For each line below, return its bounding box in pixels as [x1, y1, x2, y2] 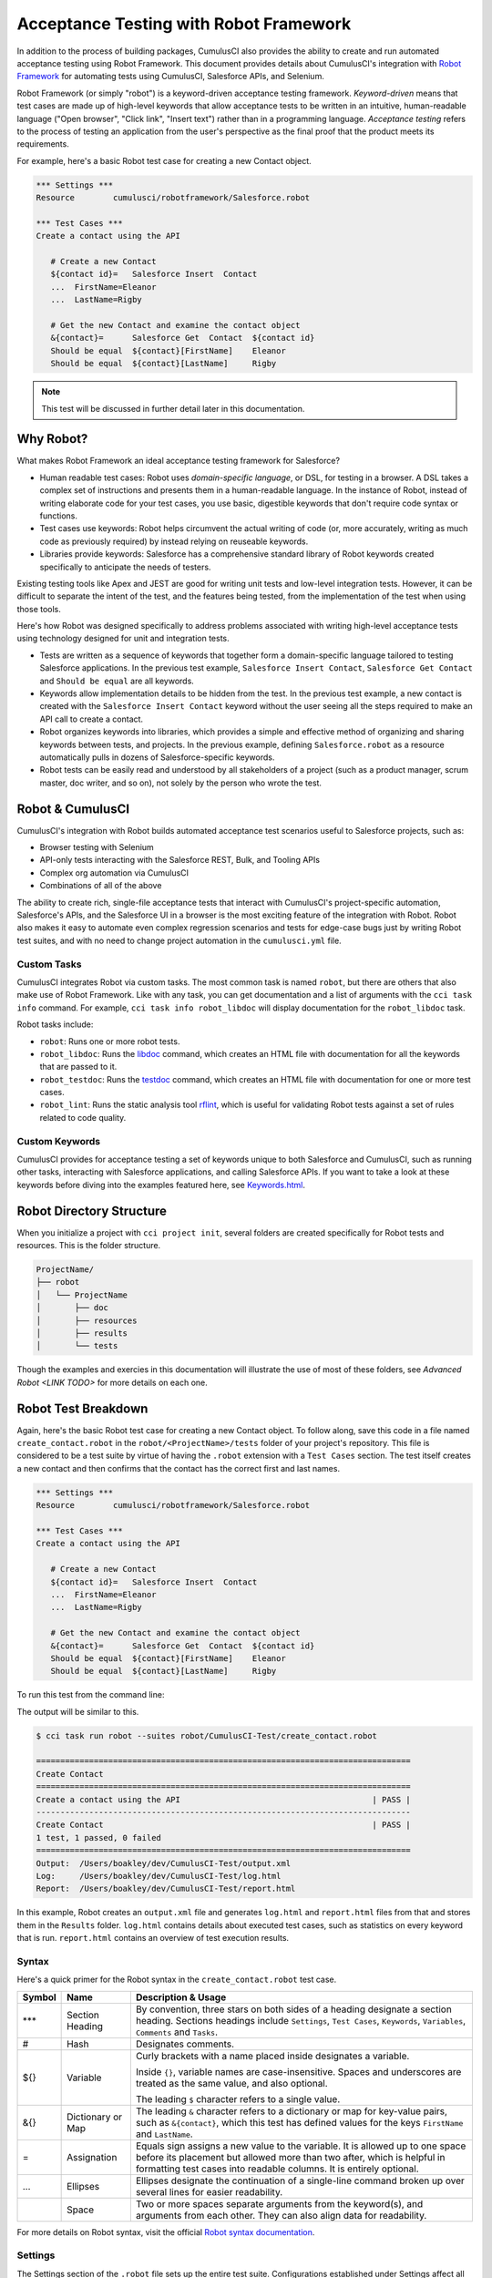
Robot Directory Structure [16, 1203, 168, 1218]
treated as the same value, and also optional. [135, 2077, 328, 2089]
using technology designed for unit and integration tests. [16, 633, 230, 644]
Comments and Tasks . [135, 2026, 219, 2038]
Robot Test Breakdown [16, 1401, 149, 1416]
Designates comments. [135, 2037, 235, 2050]
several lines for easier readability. [135, 2185, 283, 2198]
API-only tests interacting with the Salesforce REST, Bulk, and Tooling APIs [39, 855, 321, 866]
